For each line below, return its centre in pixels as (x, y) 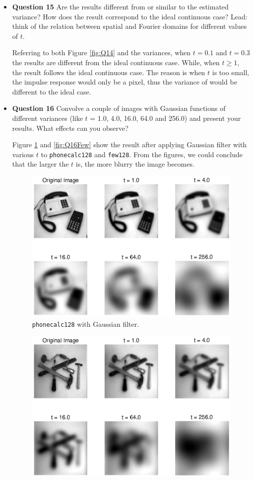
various (23, 154)
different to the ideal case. (52, 91)
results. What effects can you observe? (70, 128)
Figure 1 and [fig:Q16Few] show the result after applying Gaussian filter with (129, 144)
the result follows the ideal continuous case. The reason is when (109, 72)
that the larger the (40, 164)
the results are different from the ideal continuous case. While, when (116, 62)
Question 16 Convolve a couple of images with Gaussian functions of (119, 108)
